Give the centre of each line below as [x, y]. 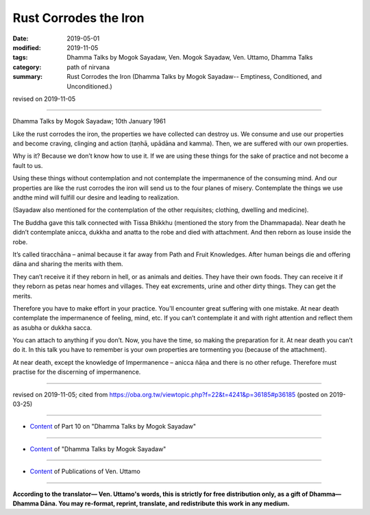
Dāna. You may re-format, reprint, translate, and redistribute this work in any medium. [165, 503]
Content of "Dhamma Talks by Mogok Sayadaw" [98, 448]
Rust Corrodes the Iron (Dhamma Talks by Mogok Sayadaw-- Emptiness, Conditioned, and [194, 77]
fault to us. [28, 165]
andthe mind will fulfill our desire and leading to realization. [96, 197]
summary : [28, 77]
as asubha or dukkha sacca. [52, 327]
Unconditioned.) [89, 86]
